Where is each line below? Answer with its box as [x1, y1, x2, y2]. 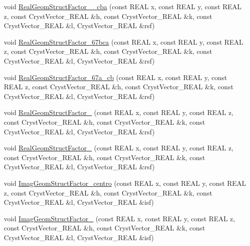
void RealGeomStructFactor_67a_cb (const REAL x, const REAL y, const [4, 72, 227, 82]
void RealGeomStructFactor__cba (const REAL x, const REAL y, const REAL [4, 1, 242, 11]
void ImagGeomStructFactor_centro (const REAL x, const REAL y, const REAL [4, 178, 246, 188]
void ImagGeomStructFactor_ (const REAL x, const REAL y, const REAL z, [4, 213, 235, 223]
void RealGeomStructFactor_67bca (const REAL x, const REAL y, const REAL [4, 36, 244, 47]
